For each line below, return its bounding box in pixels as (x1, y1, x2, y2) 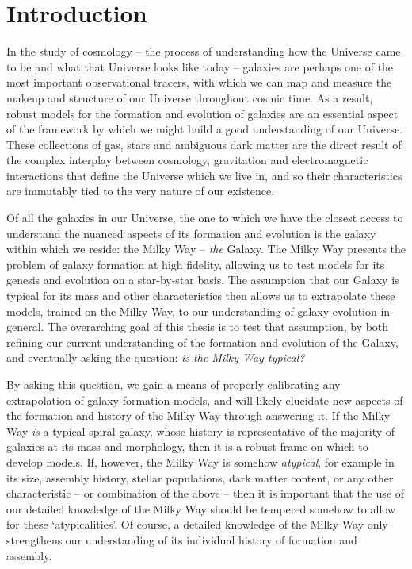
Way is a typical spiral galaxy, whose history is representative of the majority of (6, 422, 395, 439)
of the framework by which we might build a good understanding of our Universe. (6, 121, 403, 137)
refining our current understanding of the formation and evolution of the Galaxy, (6, 333, 399, 350)
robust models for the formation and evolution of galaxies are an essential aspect (6, 105, 399, 121)
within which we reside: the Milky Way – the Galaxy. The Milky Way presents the (6, 240, 406, 257)
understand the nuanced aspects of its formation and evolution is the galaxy (6, 225, 376, 241)
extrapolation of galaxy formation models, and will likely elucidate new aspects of (6, 391, 403, 408)
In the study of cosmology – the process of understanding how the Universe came (6, 43, 401, 60)
